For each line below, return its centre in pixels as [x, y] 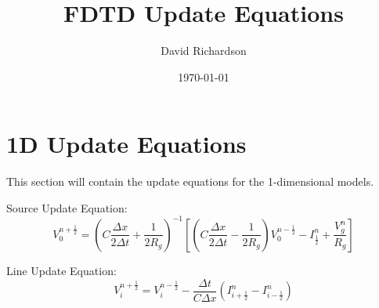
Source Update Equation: [67, 207]
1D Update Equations [126, 144]
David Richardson [204, 51]
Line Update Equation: [61, 270]
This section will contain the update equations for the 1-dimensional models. [190, 181]
